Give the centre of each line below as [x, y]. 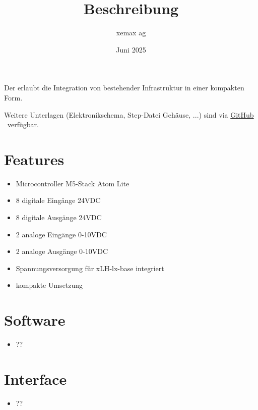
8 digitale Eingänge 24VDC [58, 200]
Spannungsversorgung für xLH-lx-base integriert [90, 268]
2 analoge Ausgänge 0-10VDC [62, 251]
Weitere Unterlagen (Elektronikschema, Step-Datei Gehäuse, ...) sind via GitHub [129, 114]
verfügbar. [23, 124]
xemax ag [131, 33]
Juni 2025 [131, 49]
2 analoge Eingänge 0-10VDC [61, 234]
